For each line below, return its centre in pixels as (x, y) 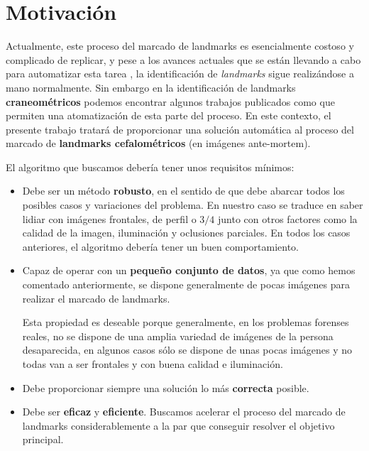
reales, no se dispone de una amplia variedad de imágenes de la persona (178, 336)
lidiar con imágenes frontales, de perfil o (109, 218)
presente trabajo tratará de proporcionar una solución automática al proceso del (180, 129)
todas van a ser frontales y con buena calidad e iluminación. (153, 364)
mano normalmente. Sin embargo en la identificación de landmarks (151, 87)
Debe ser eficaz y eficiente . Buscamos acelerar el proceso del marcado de (184, 412)
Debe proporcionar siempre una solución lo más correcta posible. (166, 387)
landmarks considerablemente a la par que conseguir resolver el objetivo (178, 425)
